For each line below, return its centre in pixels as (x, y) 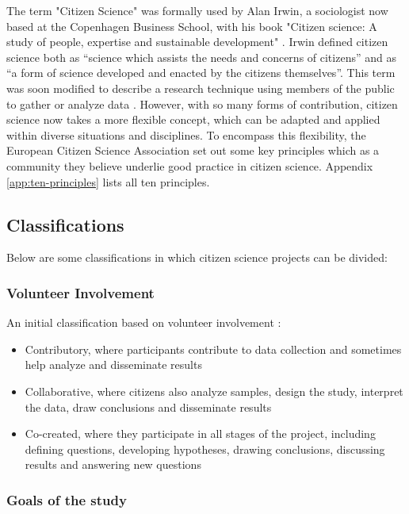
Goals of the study (67, 499)
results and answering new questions (113, 464)
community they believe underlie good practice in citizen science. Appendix (190, 165)
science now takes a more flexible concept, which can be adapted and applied (193, 119)
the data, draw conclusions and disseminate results (148, 407)
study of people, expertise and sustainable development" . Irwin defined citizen (197, 42)
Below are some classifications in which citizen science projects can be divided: (197, 257)
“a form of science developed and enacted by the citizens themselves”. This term (201, 73)
